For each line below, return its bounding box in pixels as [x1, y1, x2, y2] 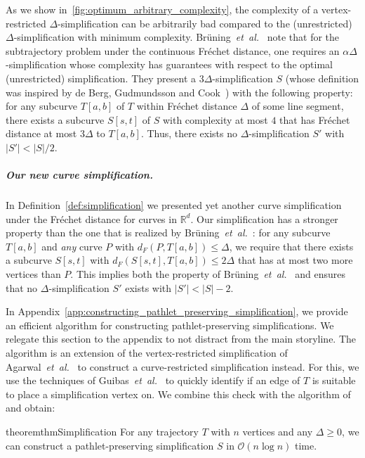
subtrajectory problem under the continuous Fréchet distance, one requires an [6, 43, 340, 58]
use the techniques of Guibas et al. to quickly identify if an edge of [6, 373, 300, 388]
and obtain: [6, 400, 55, 415]
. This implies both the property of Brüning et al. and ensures [70, 267, 346, 281]
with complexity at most [162, 112, 268, 127]
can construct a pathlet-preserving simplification [6, 438, 214, 452]
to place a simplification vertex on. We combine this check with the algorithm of [6, 386, 351, 401]
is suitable [312, 373, 356, 388]
